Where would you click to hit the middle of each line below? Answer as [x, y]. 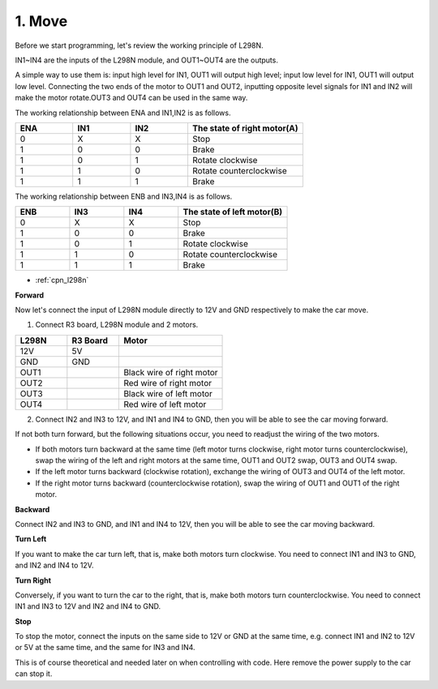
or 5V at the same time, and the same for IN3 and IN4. [105, 648]
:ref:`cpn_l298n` [62, 280]
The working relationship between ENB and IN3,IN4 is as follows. [124, 196]
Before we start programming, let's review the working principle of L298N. [139, 45]
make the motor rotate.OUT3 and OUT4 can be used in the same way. [131, 98]
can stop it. [34, 674]
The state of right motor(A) [245, 128]
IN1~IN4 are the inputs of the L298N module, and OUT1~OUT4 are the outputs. [147, 60]
